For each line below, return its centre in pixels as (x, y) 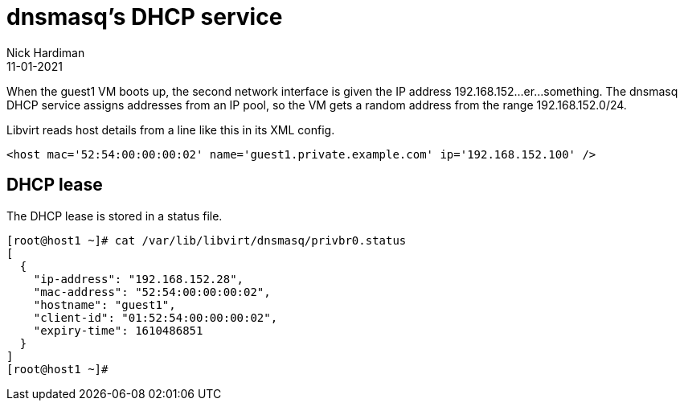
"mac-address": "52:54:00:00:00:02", (152, 292)
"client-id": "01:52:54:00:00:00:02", (156, 317)
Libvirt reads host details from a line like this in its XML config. (171, 129)
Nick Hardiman (46, 52)
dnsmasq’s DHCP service (145, 17)
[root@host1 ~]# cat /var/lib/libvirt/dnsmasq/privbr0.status (207, 240)
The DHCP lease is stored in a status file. (115, 216)
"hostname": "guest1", (104, 304)
